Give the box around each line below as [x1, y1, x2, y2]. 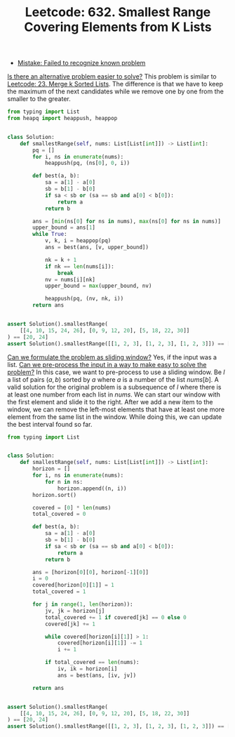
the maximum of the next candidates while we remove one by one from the [7, 87, 224, 95]
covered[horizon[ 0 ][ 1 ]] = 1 [32, 582, 114, 589]
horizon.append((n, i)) [57, 485, 128, 492]
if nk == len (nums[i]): [44, 263, 114, 270]
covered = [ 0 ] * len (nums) [32, 504, 112, 511]
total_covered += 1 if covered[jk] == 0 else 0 [44, 613, 187, 621]
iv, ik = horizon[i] [57, 665, 118, 672]
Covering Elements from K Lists [24, 19, 212, 35]
